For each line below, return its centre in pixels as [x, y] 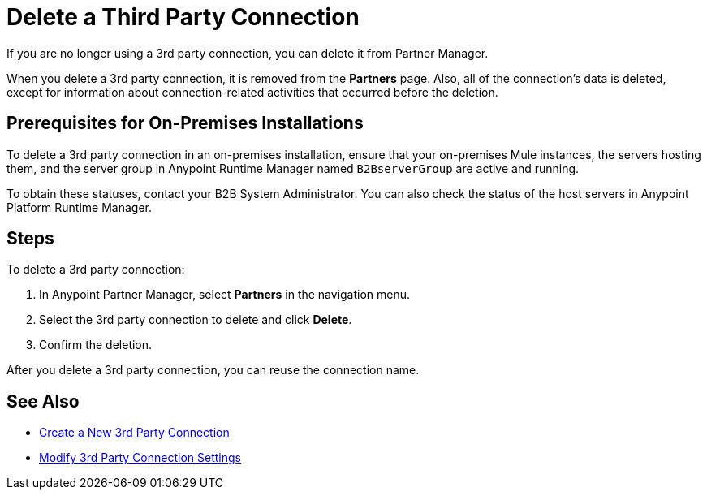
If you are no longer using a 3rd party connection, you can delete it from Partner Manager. [248, 53]
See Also [43, 401]
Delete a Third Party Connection [183, 17]
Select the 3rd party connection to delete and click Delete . [196, 320]
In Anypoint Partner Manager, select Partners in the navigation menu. [225, 295]
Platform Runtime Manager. [79, 207]
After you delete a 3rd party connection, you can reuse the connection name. [213, 370]
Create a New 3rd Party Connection [134, 433]
